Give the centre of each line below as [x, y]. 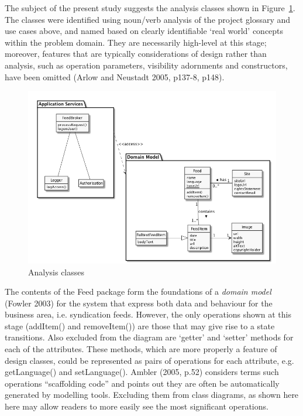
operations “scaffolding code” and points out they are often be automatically [142, 383]
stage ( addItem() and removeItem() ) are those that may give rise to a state [140, 325]
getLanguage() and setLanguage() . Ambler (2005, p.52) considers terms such [142, 372]
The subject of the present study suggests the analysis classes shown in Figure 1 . [150, 8]
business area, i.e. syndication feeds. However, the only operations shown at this [148, 314]
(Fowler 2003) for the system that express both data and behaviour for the [139, 303]
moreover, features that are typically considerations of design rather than [136, 54]
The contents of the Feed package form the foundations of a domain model [138, 291]
